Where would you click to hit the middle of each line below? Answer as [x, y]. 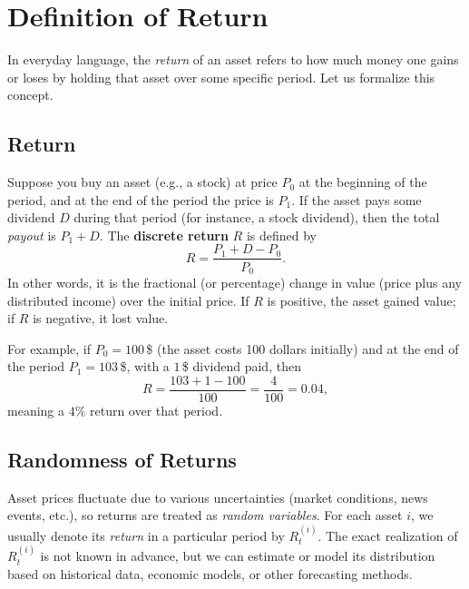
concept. [30, 95]
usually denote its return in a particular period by [146, 535]
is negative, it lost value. [101, 318]
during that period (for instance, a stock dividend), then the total [257, 217]
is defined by [281, 235]
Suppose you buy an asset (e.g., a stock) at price [142, 182]
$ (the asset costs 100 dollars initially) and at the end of [303, 348]
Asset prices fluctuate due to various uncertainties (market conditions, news [218, 497]
